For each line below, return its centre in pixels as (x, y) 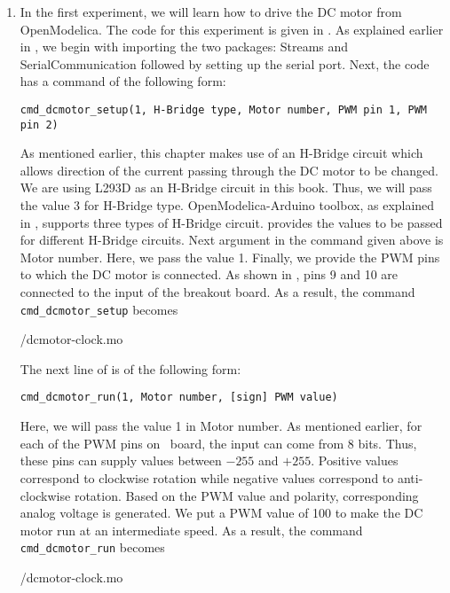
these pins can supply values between (121, 460)
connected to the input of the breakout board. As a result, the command (217, 292)
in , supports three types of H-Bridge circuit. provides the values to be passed (231, 222)
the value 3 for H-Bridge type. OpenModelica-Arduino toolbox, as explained (227, 205)
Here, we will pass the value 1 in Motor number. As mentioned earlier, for (221, 426)
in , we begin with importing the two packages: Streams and (184, 47)
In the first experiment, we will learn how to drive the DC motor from (211, 12)
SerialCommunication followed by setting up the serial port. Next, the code (225, 63)
